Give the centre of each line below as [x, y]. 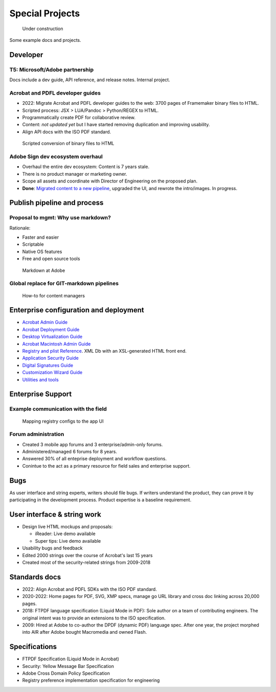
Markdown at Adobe [44, 270]
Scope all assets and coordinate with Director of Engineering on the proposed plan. [110, 181]
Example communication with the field [58, 409]
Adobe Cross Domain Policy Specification [66, 673]
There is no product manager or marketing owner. [75, 174]
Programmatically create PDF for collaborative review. [79, 118]
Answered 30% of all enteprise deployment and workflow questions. [95, 459]
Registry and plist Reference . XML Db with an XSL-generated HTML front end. [104, 351]
